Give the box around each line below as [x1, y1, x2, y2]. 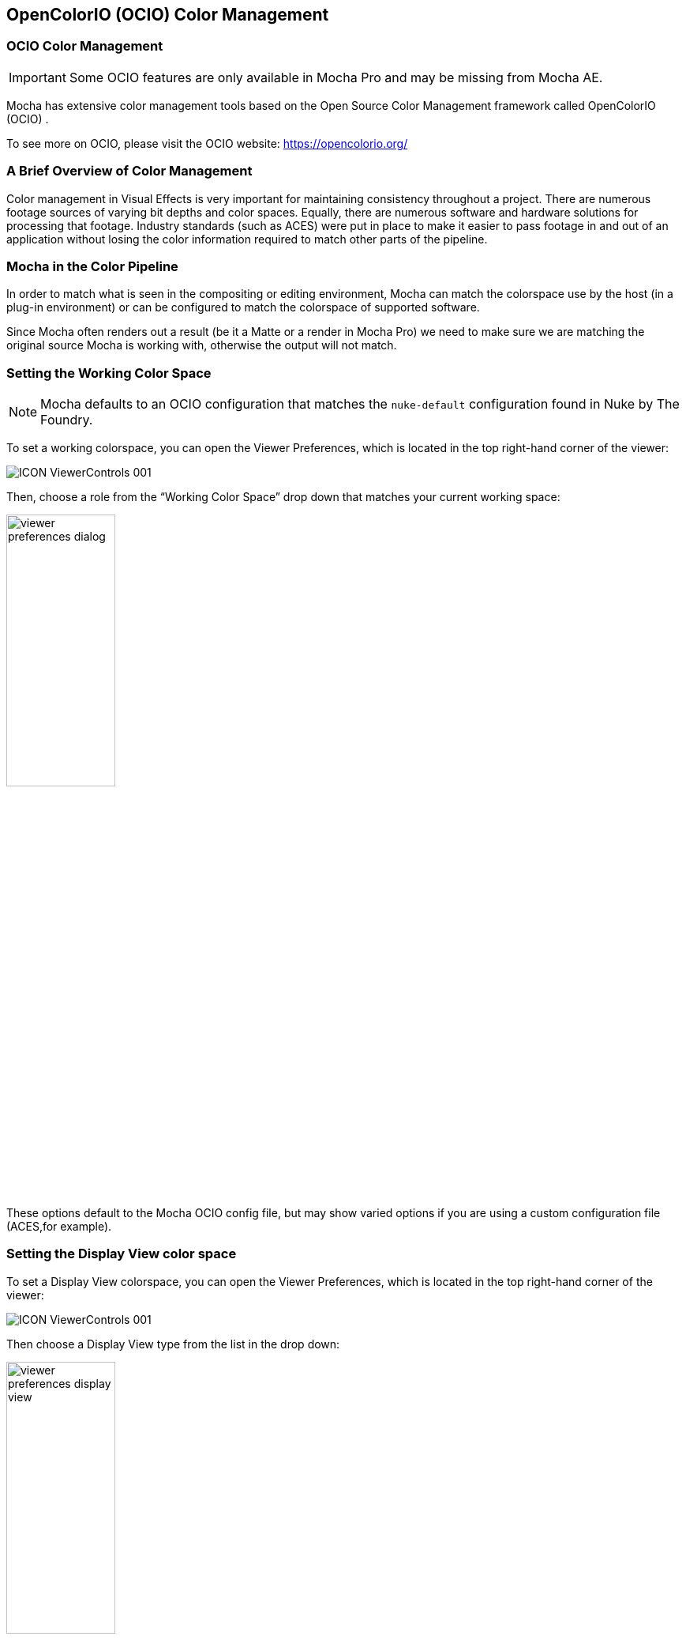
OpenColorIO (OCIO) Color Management [6, 5, 329, 25]
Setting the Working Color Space [6, 364, 212, 381]
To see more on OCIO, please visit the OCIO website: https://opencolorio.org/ [6, 136, 408, 150]
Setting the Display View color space [6, 1246, 237, 1262]
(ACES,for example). [6, 1219, 112, 1233]
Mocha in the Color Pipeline [6, 258, 178, 274]
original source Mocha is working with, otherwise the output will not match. [6, 338, 397, 353]
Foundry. [40, 412, 93, 428]
